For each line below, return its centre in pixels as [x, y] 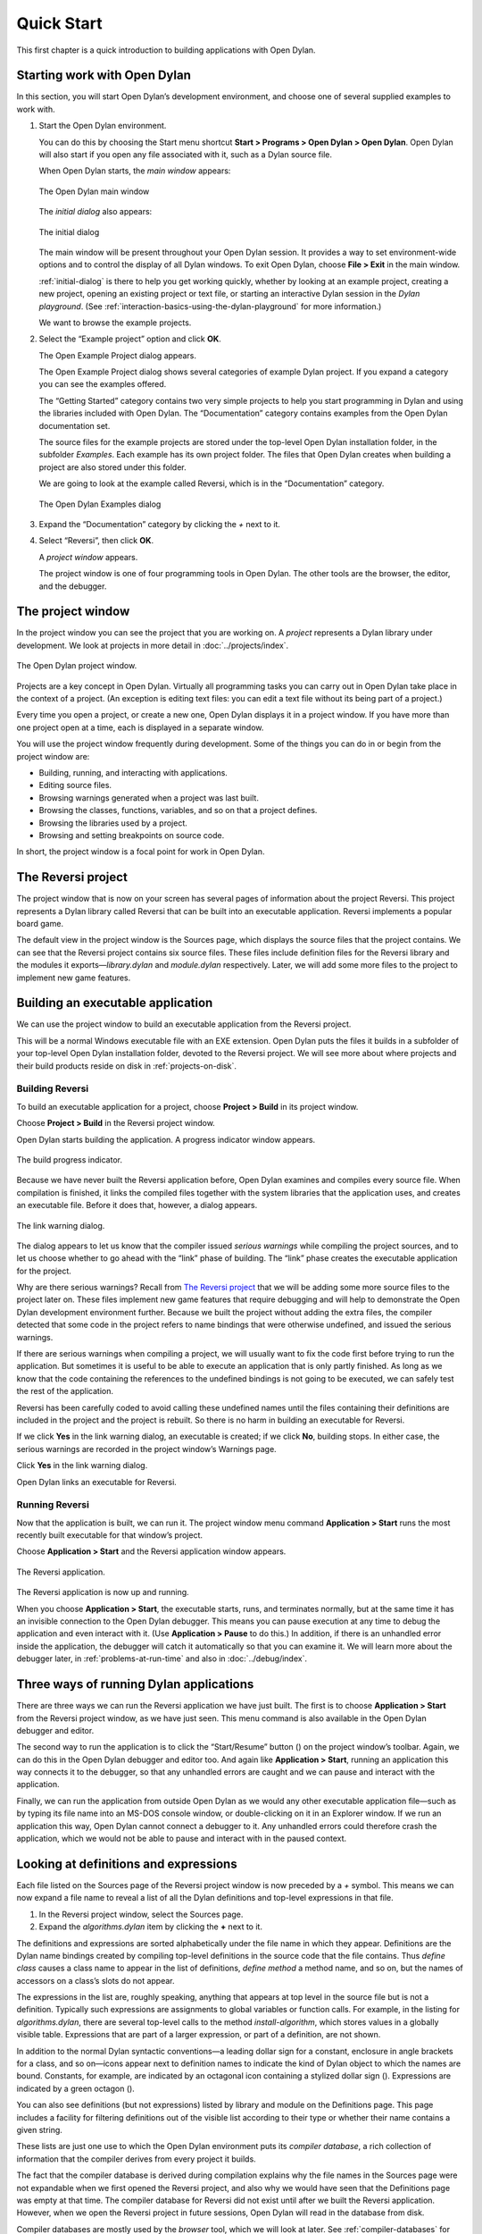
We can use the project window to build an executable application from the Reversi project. [184, 1024]
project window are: [53, 756]
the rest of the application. [65, 1391]
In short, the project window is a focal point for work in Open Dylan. [141, 852]
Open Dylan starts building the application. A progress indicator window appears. [166, 1139]
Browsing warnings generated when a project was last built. [149, 798]
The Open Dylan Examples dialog [100, 504]
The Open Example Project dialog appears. [117, 355]
